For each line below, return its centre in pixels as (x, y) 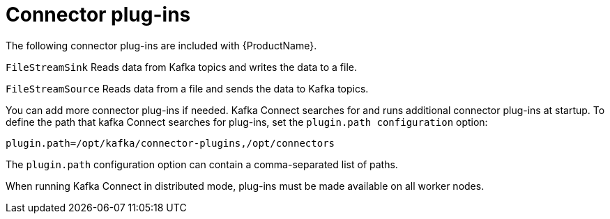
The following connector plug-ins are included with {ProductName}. (161, 45)
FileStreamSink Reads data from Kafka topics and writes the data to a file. (181, 67)
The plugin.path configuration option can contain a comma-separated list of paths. (202, 164)
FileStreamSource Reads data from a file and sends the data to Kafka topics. (187, 88)
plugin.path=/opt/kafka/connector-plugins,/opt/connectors (170, 143)
